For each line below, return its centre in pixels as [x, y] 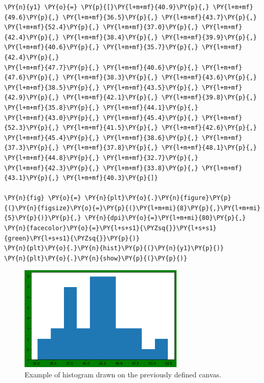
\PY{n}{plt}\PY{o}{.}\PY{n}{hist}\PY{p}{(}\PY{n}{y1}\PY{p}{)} [114, 248]
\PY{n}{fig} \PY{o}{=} [43, 198]
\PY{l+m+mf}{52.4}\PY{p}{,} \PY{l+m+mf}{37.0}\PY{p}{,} [101, 27]
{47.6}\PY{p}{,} [32, 78]
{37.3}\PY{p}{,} [32, 148]
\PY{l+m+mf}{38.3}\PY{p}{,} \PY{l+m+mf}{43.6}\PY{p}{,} [160, 78]
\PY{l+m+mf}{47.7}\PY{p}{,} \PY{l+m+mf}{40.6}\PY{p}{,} [101, 67]
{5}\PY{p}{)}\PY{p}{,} [43, 218]
